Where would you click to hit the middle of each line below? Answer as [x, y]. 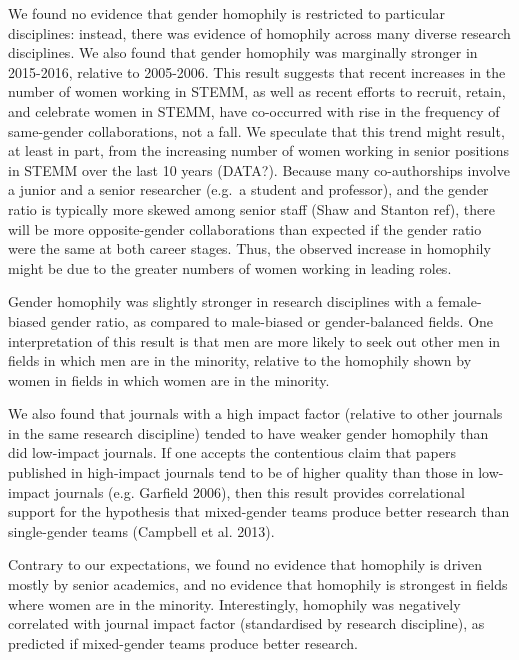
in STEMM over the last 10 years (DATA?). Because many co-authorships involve [259, 169]
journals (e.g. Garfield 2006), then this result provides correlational [259, 491]
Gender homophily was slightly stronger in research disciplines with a [221, 301]
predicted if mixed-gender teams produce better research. [183, 642]
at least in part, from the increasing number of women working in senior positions [259, 150]
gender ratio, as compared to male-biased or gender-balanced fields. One [272, 320]
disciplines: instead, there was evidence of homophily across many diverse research [259, 32]
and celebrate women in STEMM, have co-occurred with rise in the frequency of [254, 110]
